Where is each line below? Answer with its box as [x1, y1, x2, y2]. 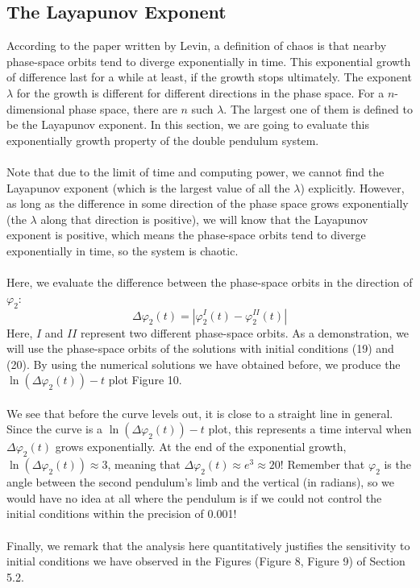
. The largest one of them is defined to [223, 100, 413, 117]
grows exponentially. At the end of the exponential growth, [55, 438, 347, 455]
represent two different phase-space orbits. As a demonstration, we [81, 324, 410, 341]
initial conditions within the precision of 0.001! [6, 505, 237, 522]
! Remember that [280, 456, 365, 473]
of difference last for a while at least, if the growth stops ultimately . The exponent [6, 68, 412, 85]
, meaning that [107, 456, 181, 473]
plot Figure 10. [108, 371, 182, 388]
